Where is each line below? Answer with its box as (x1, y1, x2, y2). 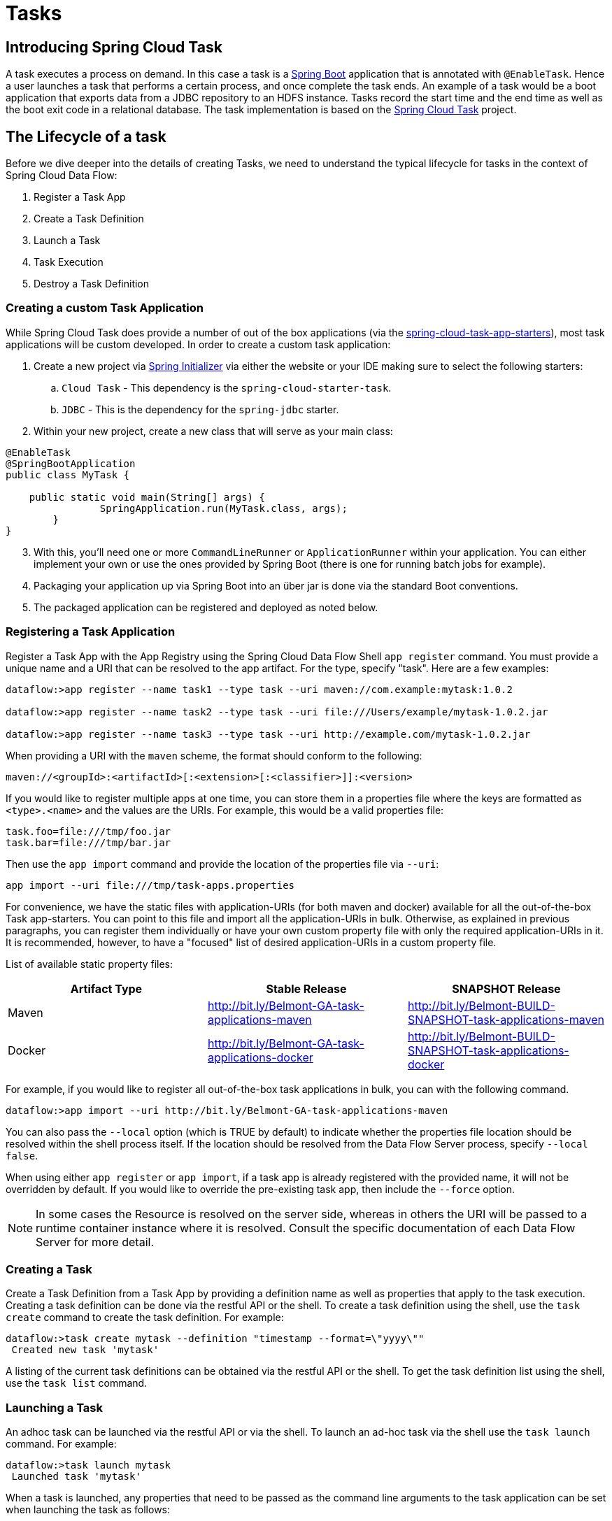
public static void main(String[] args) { (29, 491, 265, 503)
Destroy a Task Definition (34, 278, 150, 290)
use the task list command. (6, 1377, 148, 1390)
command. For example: (6, 1438, 117, 1450)
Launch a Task (34, 234, 101, 247)
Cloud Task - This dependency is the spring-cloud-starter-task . (62, 381, 392, 394)
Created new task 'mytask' (11, 1344, 159, 1356)
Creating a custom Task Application (6, 301, 204, 315)
